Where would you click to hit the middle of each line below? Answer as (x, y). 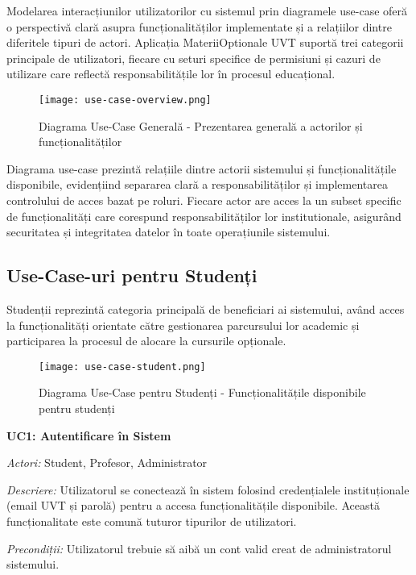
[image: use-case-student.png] (122, 367)
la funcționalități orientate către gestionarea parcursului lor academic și (183, 325)
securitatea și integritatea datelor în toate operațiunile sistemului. (169, 232)
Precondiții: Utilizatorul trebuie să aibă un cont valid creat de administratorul (199, 548)
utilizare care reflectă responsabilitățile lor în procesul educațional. (171, 74)
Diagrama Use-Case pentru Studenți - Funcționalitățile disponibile (202, 392)
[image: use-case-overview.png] (125, 100)
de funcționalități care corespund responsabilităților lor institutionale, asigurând (204, 216)
